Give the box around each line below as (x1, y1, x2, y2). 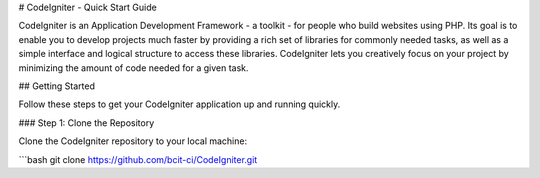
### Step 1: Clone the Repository (18, 116, 155, 129)
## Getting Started (18, 80, 95, 92)
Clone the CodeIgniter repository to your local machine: (18, 135, 248, 147)
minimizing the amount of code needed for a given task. (18, 61, 249, 74)
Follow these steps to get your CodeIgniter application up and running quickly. (18, 98, 341, 110)
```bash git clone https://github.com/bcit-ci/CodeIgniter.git (18, 153, 258, 165)
